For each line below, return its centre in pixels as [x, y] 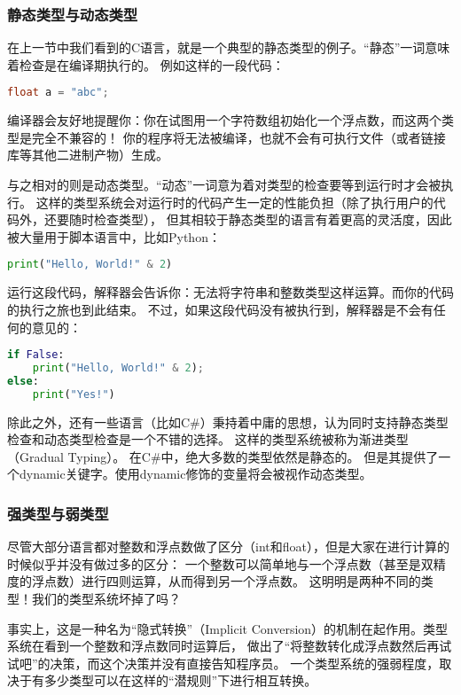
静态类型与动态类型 [73, 14]
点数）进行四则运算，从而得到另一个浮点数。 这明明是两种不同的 [232, 581]
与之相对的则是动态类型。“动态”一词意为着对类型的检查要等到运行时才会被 [224, 185]
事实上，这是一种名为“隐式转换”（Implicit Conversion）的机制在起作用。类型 [228, 628]
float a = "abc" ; [58, 93]
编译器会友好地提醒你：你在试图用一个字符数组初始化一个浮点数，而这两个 [224, 120]
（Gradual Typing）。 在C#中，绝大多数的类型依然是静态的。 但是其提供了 [223, 456]
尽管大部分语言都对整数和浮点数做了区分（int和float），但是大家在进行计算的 [228, 547]
